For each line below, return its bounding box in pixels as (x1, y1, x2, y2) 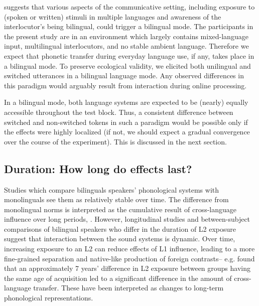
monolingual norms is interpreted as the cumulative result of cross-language (4, 204, 237, 214)
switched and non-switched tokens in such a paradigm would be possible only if (4, 116, 248, 127)
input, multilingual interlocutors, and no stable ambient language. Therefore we (4, 41, 249, 51)
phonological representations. (4, 292, 93, 303)
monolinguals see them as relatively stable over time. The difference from (4, 194, 229, 205)
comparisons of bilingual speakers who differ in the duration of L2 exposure (4, 223, 236, 234)
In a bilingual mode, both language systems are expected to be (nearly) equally (4, 97, 248, 107)
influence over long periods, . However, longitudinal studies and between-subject (4, 214, 250, 224)
